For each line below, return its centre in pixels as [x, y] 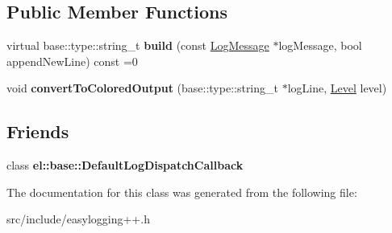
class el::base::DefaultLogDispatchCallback [125, 165]
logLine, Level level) [337, 88]
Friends [38, 131]
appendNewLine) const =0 [72, 61]
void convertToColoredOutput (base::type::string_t [142, 88]
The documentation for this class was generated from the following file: [182, 192]
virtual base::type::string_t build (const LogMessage [138, 45]
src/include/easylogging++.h [78, 219]
